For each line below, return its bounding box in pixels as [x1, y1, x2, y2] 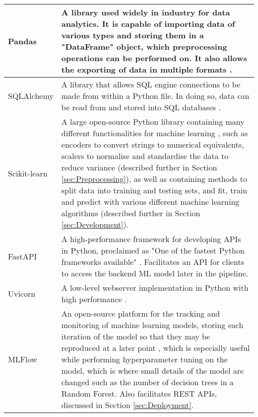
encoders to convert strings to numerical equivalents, [61, 139, 244, 150]
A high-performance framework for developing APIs [61, 233, 241, 245]
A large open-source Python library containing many [61, 116, 245, 127]
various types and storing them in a [61, 29, 204, 41]
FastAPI [8, 250, 37, 262]
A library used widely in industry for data [61, 6, 230, 18]
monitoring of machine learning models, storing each [61, 319, 244, 331]
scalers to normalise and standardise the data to [61, 150, 229, 162]
